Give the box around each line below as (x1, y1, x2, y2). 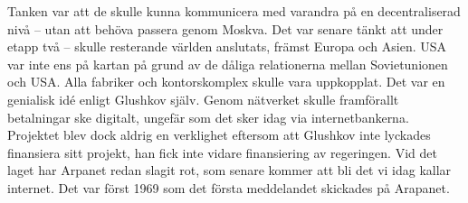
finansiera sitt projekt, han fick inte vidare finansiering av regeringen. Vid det (7, 143, 437, 161)
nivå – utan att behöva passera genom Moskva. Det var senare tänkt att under (7, 19, 444, 38)
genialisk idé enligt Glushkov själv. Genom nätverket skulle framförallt (7, 89, 399, 108)
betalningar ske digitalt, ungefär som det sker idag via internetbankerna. (7, 107, 409, 126)
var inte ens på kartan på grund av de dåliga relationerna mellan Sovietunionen (7, 54, 448, 73)
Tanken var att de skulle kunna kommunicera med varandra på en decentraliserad (7, 2, 461, 20)
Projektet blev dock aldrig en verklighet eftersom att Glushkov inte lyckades (7, 125, 431, 144)
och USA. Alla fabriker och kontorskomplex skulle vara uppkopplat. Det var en (7, 72, 445, 91)
